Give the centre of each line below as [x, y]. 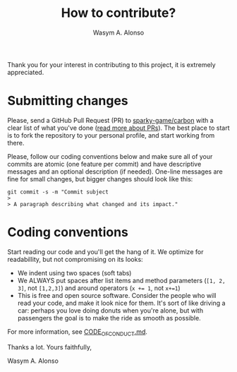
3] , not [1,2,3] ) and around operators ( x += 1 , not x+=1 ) [99, 288]
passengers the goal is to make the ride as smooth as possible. [109, 318]
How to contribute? [119, 13]
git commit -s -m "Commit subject [58, 192]
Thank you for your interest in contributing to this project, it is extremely [112, 64]
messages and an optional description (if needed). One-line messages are [115, 172]
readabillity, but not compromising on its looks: [75, 259]
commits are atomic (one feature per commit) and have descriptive [104, 164]
